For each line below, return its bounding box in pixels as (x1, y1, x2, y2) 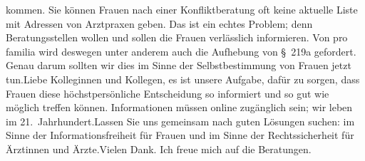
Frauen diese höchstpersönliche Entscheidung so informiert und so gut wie (6, 85, 329, 100)
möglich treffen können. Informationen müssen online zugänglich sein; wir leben (6, 100, 353, 115)
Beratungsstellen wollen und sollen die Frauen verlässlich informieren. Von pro (6, 30, 348, 45)
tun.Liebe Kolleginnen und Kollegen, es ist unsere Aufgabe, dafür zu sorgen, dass (6, 71, 360, 86)
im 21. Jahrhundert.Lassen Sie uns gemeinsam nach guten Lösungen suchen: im (6, 113, 355, 128)
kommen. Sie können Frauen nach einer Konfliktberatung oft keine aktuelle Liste (6, 2, 358, 16)
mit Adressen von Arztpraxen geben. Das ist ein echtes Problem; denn (6, 16, 313, 31)
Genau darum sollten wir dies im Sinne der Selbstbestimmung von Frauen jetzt (6, 58, 351, 73)
